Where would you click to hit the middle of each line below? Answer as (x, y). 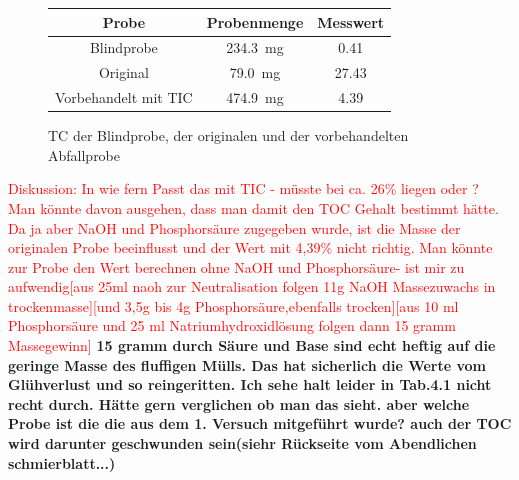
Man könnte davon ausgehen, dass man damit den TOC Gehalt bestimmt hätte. (253, 207)
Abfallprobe (84, 154)
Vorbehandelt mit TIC (124, 97)
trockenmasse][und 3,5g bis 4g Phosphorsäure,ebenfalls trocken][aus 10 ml (233, 305)
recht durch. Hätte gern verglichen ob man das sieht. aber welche (239, 403)
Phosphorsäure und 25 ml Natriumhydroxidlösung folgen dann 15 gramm (232, 325)
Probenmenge (255, 21)
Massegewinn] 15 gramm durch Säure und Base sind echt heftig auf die (252, 345)
